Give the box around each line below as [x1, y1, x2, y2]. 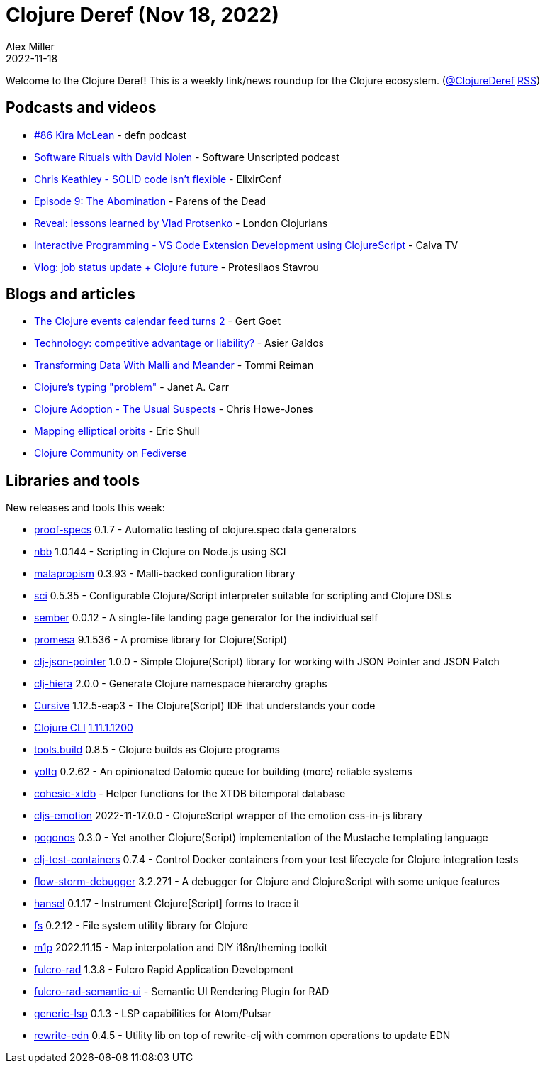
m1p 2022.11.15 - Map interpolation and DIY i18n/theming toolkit [34, 941, 328, 954]
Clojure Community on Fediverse [34, 447, 187, 460]
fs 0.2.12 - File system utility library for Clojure [34, 919, 248, 932]
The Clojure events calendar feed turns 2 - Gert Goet [34, 315, 281, 328]
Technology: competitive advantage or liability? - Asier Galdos [34, 337, 324, 350]
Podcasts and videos [6, 99, 157, 117]
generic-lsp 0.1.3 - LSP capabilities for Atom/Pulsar [34, 1007, 271, 1020]
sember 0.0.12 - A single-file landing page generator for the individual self [34, 611, 378, 624]
